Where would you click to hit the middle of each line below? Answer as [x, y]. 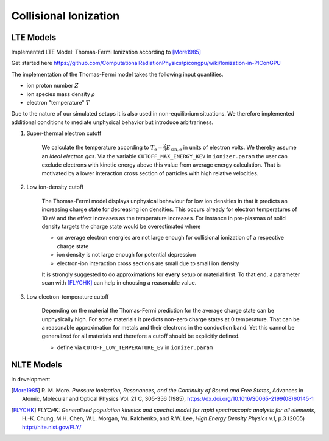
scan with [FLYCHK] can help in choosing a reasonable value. [119, 283]
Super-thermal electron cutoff [64, 133]
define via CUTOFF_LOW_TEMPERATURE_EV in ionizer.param [135, 347]
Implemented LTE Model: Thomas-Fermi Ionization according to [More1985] [106, 52]
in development [31, 379]
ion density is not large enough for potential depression [126, 255]
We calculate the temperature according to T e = [102, 148]
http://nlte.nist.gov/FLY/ [52, 427]
